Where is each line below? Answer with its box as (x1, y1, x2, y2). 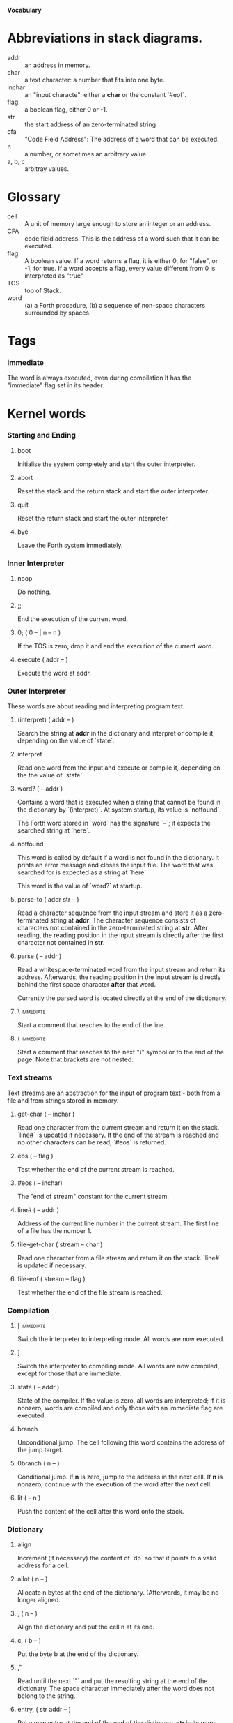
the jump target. (17, 1446, 64, 1454)
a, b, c (7, 157, 26, 165)
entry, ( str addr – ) (17, 1706, 72, 1714)
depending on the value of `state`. (17, 736, 115, 745)
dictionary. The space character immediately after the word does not (17, 1685, 214, 1693)
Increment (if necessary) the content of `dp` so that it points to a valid (17, 1554, 217, 1562)
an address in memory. (24, 61, 90, 69)
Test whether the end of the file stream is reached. (17, 1288, 163, 1297)
